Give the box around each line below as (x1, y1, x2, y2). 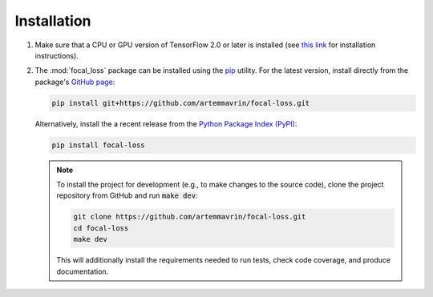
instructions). (34, 50, 79, 60)
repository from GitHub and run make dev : (56, 191, 198, 200)
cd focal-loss (73, 223, 129, 232)
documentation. (56, 267, 109, 276)
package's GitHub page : (34, 77, 115, 86)
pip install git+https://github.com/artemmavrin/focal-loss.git (51, 98, 310, 107)
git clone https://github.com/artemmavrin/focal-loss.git (73, 212, 306, 222)
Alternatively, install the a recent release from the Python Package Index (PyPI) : (34, 118, 297, 128)
